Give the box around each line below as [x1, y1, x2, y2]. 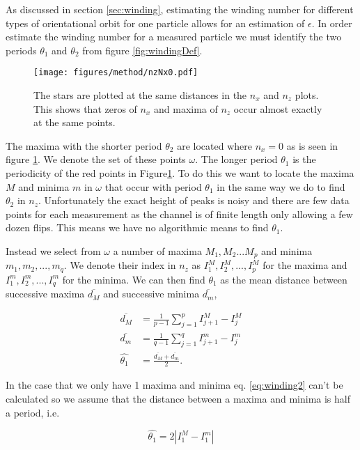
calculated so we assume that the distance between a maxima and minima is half [6, 391, 350, 406]
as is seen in [286, 138, 338, 153]
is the [292, 152, 316, 166]
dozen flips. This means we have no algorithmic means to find [6, 220, 269, 235]
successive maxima [6, 286, 85, 301]
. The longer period [195, 152, 278, 166]
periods [6, 42, 37, 57]
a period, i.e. [6, 405, 60, 419]
